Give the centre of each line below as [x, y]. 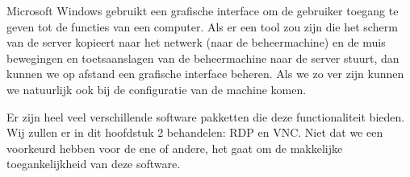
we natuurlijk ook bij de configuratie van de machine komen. [157, 89]
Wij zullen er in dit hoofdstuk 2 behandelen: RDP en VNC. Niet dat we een [195, 132]
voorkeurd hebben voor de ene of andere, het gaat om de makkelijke [175, 148]
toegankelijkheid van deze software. [94, 164]
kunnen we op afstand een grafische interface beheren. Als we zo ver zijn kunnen [205, 74]
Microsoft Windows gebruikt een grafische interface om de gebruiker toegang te [203, 10]
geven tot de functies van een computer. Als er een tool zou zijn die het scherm [202, 26]
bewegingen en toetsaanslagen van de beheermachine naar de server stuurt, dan [203, 58]
